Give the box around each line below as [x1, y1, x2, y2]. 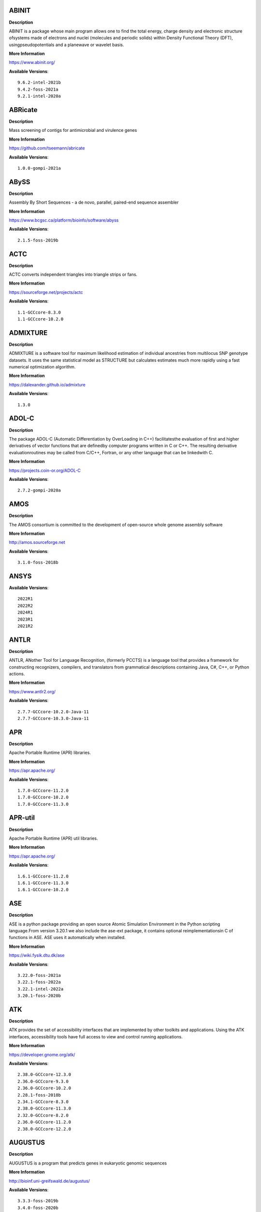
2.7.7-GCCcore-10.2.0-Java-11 [17, 709, 89, 715]
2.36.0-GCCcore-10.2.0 [17, 1085, 72, 1091]
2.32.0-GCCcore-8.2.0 [17, 1113, 69, 1118]
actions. [9, 671, 25, 677]
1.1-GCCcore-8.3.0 [17, 309, 61, 315]
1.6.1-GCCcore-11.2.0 [17, 873, 69, 879]
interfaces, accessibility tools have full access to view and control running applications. [9, 1034, 183, 1039]
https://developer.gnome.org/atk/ [9, 1052, 75, 1057]
